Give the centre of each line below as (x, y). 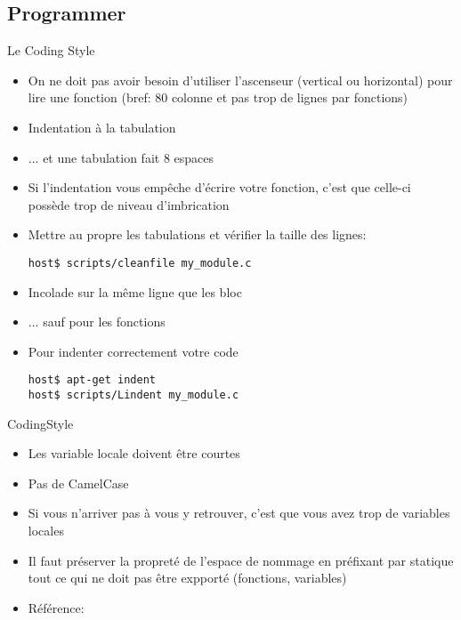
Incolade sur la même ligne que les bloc (135, 291)
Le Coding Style (51, 50)
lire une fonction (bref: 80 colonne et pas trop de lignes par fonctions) (218, 97)
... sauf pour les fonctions (97, 322)
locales (46, 531)
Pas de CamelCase (78, 483)
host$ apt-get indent (92, 380)
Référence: (56, 607)
